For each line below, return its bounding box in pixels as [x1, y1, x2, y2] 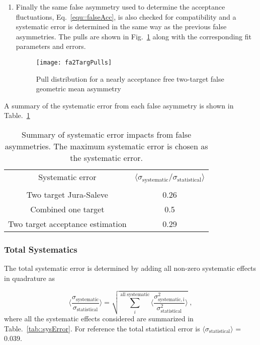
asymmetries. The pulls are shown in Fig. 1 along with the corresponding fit [16, 31, 251, 41]
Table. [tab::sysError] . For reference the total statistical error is [4, 323, 200, 333]
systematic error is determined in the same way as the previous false [16, 21, 227, 32]
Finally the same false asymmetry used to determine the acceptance [16, 2, 225, 12]
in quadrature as [4, 272, 55, 283]
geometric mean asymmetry [36, 83, 121, 94]
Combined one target [30, 203, 105, 215]
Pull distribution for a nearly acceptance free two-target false [36, 73, 224, 84]
